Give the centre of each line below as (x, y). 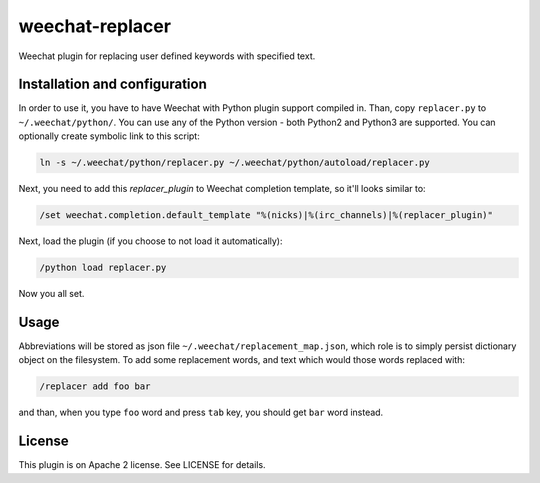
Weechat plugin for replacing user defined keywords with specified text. (167, 56)
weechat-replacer (95, 26)
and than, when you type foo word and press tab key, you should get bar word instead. (201, 412)
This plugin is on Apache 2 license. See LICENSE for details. (142, 465)
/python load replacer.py (103, 268)
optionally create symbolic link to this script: (109, 136)
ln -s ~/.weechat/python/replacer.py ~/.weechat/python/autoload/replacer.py (234, 163)
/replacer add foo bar (95, 386)
